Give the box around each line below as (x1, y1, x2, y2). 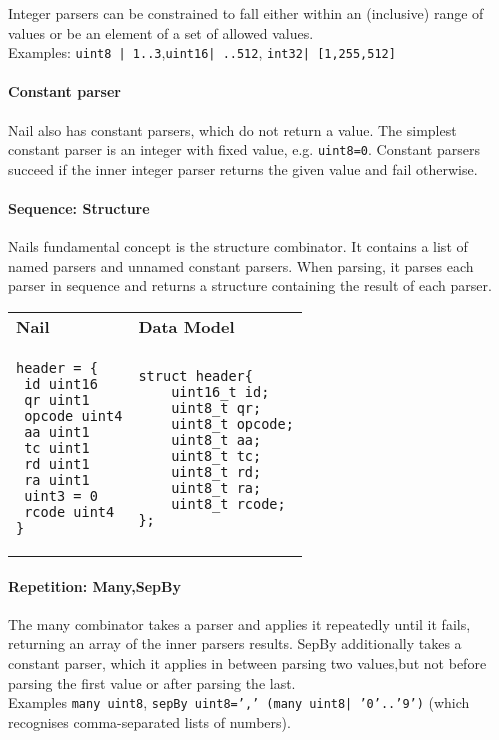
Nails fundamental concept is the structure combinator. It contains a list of (8, 236, 468, 257)
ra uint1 (24, 472, 90, 489)
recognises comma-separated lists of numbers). (8, 711, 291, 732)
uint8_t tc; (171, 448, 262, 465)
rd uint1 (24, 456, 90, 473)
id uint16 (24, 376, 98, 393)
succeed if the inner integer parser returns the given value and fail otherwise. (8, 158, 478, 179)
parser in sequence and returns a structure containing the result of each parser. (8, 275, 492, 296)
